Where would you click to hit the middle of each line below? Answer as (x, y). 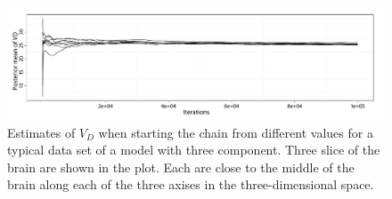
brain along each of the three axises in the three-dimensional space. (191, 184)
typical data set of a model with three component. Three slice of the (194, 150)
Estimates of (41, 132)
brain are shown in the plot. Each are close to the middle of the (181, 167)
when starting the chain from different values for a (236, 132)
